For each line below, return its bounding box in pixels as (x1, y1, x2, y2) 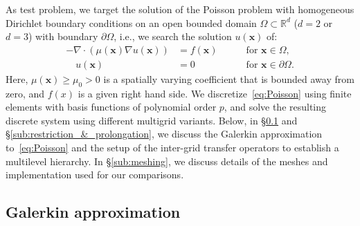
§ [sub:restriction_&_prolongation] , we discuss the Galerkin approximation (6, 126, 323, 141)
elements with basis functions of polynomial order (6, 100, 217, 114)
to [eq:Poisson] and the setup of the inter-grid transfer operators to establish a (6, 140, 339, 155)
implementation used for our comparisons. (6, 167, 184, 182)
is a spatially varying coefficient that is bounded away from (103, 71, 354, 86)
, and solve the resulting (224, 100, 327, 114)
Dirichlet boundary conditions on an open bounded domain (6, 15, 257, 30)
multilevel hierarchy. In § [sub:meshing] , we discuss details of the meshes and (6, 153, 328, 168)
